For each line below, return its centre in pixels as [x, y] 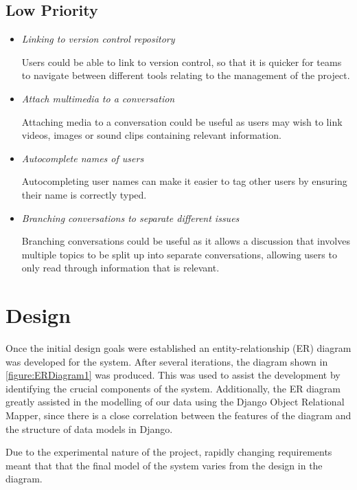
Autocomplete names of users [83, 158]
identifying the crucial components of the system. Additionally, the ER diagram [173, 388]
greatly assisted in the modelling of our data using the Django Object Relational [175, 402]
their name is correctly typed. [84, 194]
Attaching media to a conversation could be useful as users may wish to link [182, 121]
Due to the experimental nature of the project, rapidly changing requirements [169, 452]
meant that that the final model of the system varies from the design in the [164, 465]
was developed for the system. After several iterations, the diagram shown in [167, 361]
